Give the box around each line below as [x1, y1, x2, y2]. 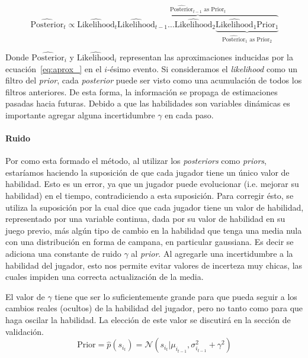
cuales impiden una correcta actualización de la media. [5, 270, 204, 283]
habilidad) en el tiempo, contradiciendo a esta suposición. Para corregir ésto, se [5, 189, 294, 202]
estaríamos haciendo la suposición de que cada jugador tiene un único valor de [5, 166, 290, 178]
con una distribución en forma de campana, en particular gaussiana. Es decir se [5, 236, 294, 248]
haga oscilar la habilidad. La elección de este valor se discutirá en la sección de [5, 314, 291, 326]
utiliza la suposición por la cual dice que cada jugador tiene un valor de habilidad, [5, 201, 304, 213]
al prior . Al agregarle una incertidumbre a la [131, 247, 293, 260]
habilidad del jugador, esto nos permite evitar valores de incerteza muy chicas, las [5, 259, 303, 271]
